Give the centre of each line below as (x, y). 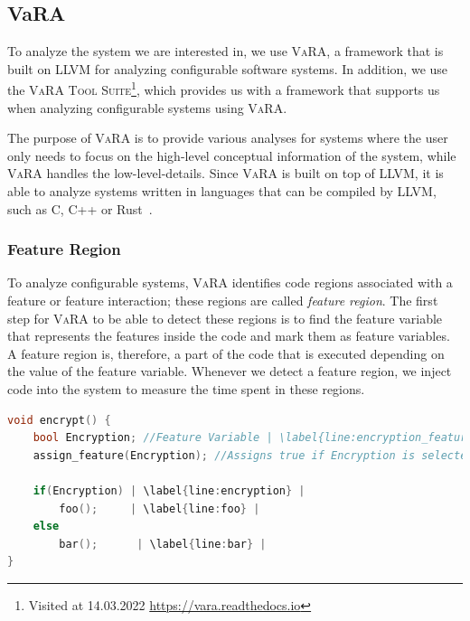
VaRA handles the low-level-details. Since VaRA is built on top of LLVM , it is (226, 173)
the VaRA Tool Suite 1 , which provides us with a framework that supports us (224, 89)
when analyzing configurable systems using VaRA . (147, 107)
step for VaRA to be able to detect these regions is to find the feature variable (225, 318)
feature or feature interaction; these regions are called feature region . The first (223, 301)
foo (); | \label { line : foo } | (160, 508)
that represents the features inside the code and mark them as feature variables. (229, 336)
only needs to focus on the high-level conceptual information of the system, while (232, 155)
